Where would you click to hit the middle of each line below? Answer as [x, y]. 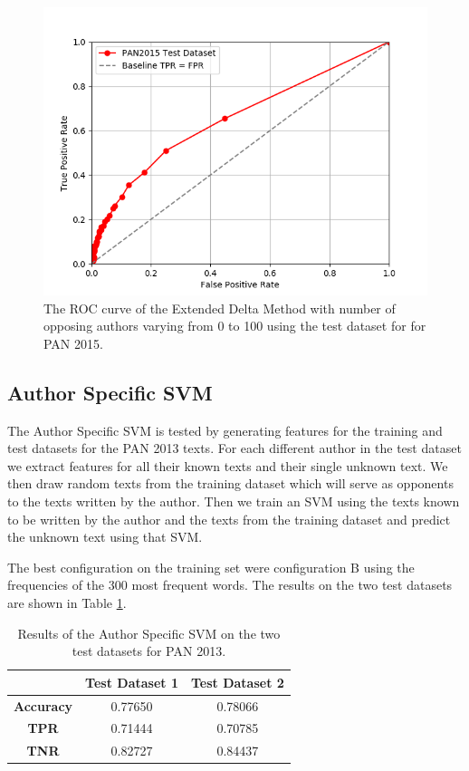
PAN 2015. [73, 343]
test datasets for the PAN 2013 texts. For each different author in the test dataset [234, 448]
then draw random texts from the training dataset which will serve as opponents [230, 483]
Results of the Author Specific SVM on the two [149, 633]
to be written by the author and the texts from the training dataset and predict [229, 519]
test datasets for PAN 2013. [149, 651]
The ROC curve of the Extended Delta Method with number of [220, 308]
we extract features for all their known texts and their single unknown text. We [228, 465]
